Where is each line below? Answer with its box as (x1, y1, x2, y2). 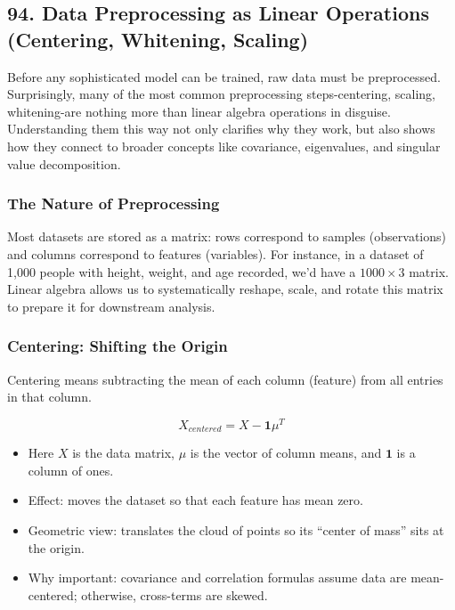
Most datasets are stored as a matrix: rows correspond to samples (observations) (7, 227, 447, 246)
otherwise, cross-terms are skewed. (81, 585, 268, 604)
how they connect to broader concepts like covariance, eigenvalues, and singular (7, 136, 441, 155)
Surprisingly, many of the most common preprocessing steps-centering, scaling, (7, 85, 436, 103)
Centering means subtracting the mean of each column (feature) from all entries (7, 370, 443, 388)
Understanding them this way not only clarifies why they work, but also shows (7, 119, 435, 138)
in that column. (7, 387, 92, 406)
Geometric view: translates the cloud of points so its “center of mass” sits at (28, 521, 444, 540)
